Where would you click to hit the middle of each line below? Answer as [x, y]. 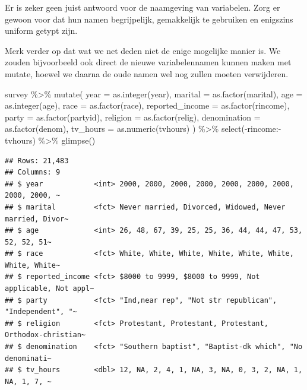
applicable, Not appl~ [50, 289]
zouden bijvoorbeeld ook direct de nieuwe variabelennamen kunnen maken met [148, 62]
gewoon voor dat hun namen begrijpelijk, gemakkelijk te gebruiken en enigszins [149, 19]
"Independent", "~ [41, 312]
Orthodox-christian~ [45, 335]
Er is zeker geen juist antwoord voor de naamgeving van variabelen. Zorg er [143, 7]
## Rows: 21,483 [37, 161]
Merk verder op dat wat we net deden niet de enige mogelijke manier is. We [143, 50]
